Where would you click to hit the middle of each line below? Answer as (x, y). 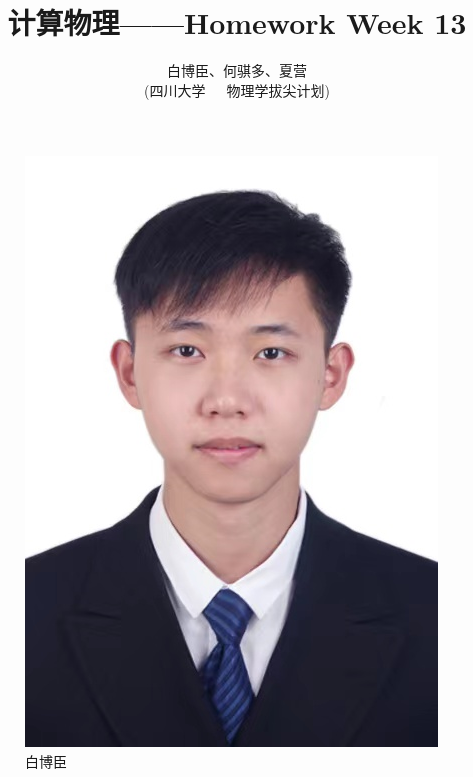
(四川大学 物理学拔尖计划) (237, 89)
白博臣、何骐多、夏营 (237, 70)
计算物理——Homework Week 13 (237, 22)
